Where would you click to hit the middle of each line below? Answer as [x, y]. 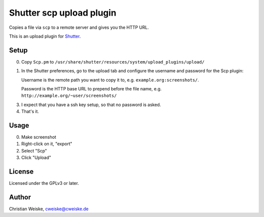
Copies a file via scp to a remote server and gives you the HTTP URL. [79, 27]
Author [20, 197]
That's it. [30, 111]
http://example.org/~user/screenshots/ [69, 96]
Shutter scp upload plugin [63, 13]
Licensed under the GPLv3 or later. [44, 183]
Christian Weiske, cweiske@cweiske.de [49, 209]
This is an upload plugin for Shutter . [45, 36]
